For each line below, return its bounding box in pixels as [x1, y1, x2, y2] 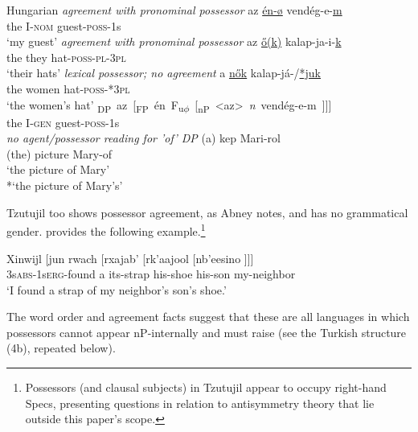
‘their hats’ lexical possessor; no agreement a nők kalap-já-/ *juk [6, 64, 322, 81]
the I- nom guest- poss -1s [6, 17, 121, 34]
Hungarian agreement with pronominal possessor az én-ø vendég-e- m [6, 2, 342, 18]
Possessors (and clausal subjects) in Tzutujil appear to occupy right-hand [25, 379, 387, 396]
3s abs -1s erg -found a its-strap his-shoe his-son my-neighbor [6, 265, 296, 282]
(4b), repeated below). [6, 339, 116, 356]
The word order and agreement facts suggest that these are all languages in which [6, 308, 410, 325]
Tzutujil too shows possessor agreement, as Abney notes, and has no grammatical [6, 204, 408, 220]
